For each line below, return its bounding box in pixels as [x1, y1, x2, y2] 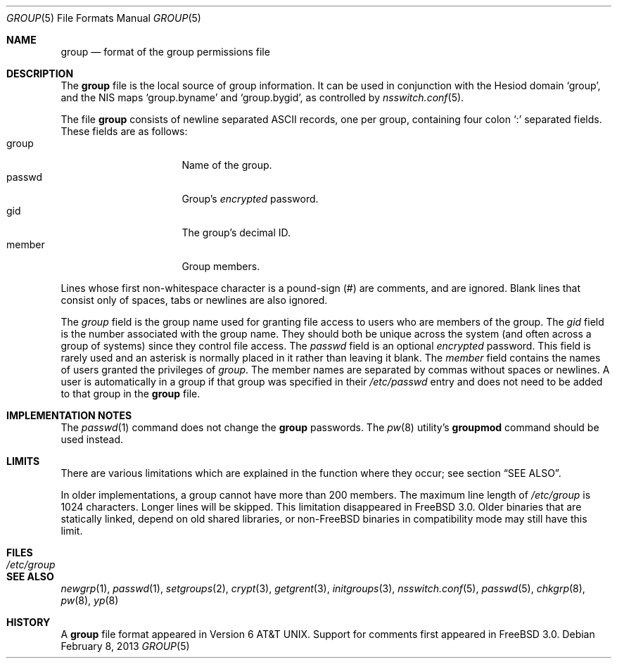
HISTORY [6, 616, 51, 628]
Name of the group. [182, 159, 272, 171]
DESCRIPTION [6, 68, 74, 79]
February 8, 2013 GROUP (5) [61, 640, 190, 652]
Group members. [182, 260, 260, 272]
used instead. [61, 433, 123, 445]
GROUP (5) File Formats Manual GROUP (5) [6, 12, 201, 24]
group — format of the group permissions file [61, 46, 270, 58]
